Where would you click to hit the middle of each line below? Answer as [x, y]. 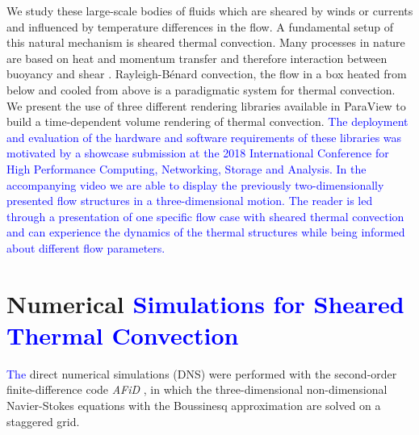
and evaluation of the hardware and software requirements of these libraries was [204, 137]
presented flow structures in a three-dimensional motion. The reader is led [190, 201]
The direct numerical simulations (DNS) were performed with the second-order [202, 373]
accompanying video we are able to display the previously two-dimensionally [195, 184]
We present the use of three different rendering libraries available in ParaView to [206, 105]
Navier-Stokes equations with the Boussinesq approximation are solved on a [194, 405]
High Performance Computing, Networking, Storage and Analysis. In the [186, 168]
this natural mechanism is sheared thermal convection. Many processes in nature [206, 42]
